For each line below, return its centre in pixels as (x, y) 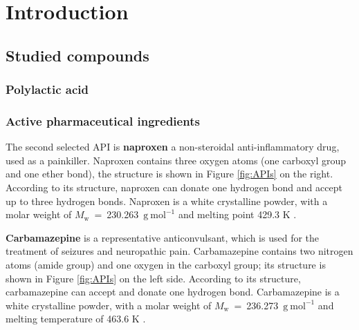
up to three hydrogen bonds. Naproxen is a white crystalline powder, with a (167, 201)
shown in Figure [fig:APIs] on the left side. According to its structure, (153, 278)
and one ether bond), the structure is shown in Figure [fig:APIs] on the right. (169, 174)
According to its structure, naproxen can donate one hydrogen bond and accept (174, 187)
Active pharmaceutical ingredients (103, 120)
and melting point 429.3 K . (237, 214)
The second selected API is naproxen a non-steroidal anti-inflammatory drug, (173, 147)
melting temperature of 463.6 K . (76, 319)
